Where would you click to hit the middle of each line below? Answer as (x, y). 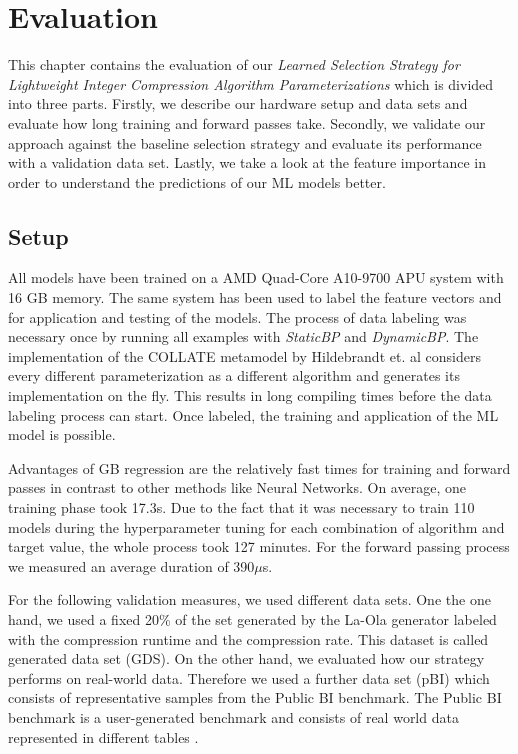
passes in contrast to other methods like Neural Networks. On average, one (237, 487)
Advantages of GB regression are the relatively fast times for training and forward (259, 467)
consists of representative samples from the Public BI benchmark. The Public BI (255, 697)
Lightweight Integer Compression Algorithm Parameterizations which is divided (251, 83)
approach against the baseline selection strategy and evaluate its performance (245, 142)
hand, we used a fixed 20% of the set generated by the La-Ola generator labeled (252, 618)
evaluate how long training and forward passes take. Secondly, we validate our (247, 122)
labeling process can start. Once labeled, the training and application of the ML (253, 414)
